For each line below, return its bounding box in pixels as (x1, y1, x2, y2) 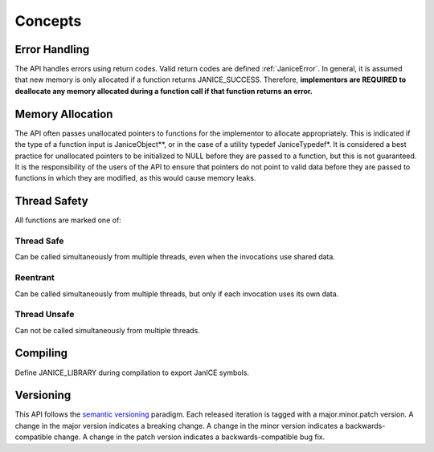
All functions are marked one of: (14, 215, 122, 225)
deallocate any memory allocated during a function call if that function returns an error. (14, 86, 313, 96)
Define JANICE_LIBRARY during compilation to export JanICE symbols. (14, 368, 249, 377)
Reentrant (14, 272, 55, 283)
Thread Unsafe (14, 309, 75, 320)
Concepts (14, 12, 82, 30)
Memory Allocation (14, 107, 113, 120)
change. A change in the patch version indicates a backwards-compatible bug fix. (53, 432, 325, 442)
